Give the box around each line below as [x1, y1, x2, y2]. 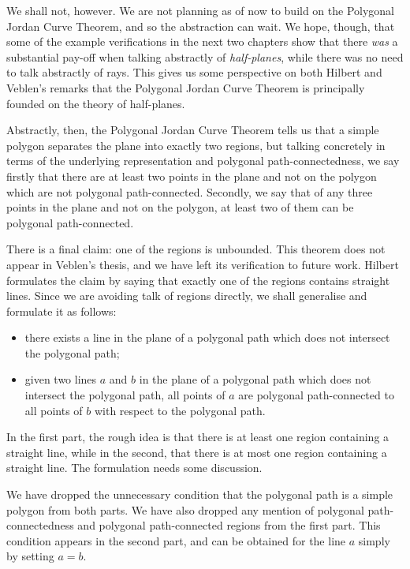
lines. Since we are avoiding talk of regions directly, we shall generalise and [6, 287, 367, 304]
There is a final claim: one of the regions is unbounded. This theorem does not [6, 241, 386, 257]
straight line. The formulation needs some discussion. [6, 459, 263, 476]
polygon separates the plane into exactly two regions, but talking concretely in [6, 137, 386, 153]
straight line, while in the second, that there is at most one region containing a [6, 444, 387, 460]
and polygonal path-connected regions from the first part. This [77, 517, 381, 533]
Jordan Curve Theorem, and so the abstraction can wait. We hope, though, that [6, 17, 395, 34]
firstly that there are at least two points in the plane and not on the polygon [6, 167, 377, 184]
